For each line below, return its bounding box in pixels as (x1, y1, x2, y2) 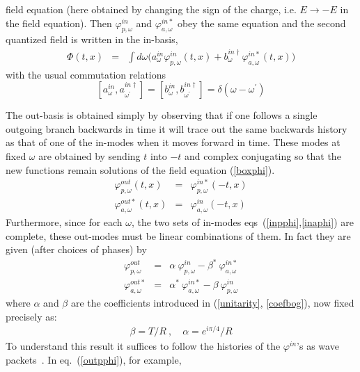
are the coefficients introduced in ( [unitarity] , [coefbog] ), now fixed (70, 295, 354, 309)
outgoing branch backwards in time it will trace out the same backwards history (6, 121, 347, 136)
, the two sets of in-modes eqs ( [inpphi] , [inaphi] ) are (132, 214, 354, 229)
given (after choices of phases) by (6, 242, 147, 257)
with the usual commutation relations (6, 67, 166, 81)
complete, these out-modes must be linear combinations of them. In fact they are (6, 228, 351, 243)
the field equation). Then (6, 15, 112, 30)
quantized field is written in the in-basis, (6, 32, 178, 47)
